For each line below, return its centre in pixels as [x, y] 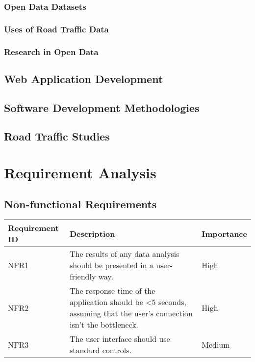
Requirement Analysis [80, 173]
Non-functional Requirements [80, 204]
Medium [216, 344]
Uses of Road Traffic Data [56, 29]
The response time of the [112, 291]
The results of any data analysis [124, 254]
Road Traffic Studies [57, 136]
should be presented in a [111, 265]
